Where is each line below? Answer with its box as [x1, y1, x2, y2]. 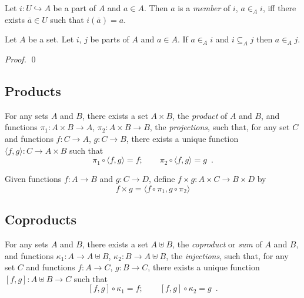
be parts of [90, 33, 129, 45]
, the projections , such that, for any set [149, 121, 290, 133]
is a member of [178, 2, 230, 14]
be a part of [53, 2, 96, 14]
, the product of [172, 109, 228, 121]
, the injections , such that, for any [166, 249, 289, 261]
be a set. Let [28, 33, 74, 45]
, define [149, 173, 175, 185]
